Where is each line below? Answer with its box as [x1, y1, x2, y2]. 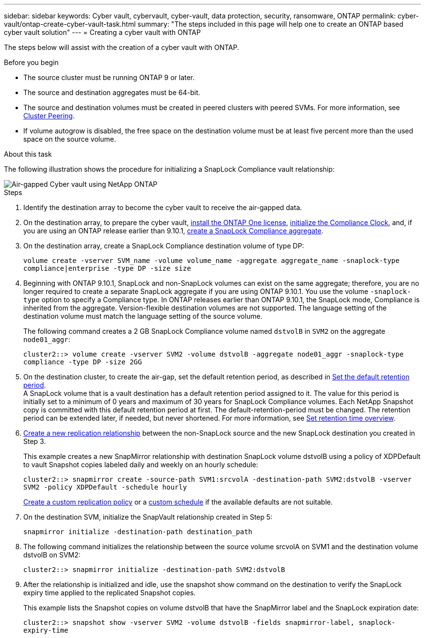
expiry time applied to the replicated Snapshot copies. [23, 589, 196, 597]
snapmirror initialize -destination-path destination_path [23, 528, 253, 536]
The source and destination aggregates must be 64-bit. [23, 88, 200, 97]
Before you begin [4, 58, 59, 66]
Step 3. [23, 437, 46, 445]
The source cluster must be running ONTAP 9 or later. [23, 73, 195, 82]
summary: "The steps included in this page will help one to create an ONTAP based [137, 20, 404, 28]
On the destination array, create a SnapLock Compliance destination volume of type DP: [23, 242, 304, 250]
